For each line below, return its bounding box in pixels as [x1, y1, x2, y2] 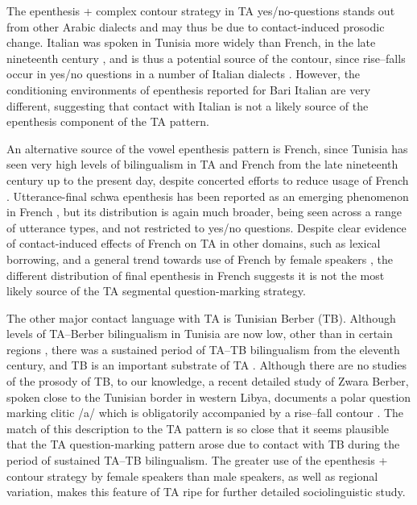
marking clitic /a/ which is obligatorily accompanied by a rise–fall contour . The [6, 404, 404, 421]
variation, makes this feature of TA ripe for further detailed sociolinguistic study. [6, 483, 406, 500]
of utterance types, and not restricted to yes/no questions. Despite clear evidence [6, 219, 407, 236]
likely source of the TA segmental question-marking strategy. [6, 282, 306, 299]
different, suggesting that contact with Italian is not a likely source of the [6, 97, 369, 114]
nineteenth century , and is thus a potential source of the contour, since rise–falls [6, 49, 406, 66]
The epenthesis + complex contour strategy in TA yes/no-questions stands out [6, 2, 395, 19]
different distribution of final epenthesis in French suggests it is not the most [6, 266, 385, 283]
